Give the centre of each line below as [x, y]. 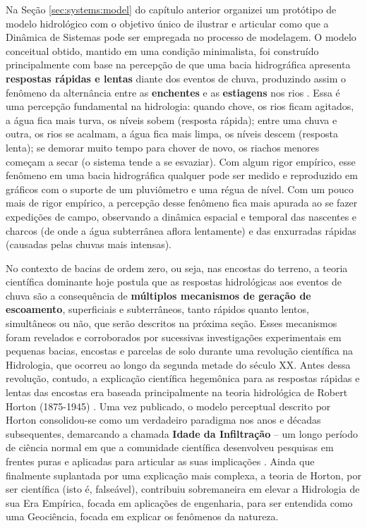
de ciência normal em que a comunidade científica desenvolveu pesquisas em [170, 447]
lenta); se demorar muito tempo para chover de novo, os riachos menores [163, 147]
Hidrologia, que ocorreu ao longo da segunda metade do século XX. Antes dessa [178, 364]
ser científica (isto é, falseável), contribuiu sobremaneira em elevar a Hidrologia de [183, 489]
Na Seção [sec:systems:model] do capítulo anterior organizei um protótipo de [171, 9]
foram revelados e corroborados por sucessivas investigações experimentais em [174, 337]
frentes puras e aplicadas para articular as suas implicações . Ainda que [160, 461]
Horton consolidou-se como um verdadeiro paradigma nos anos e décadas [163, 420]
